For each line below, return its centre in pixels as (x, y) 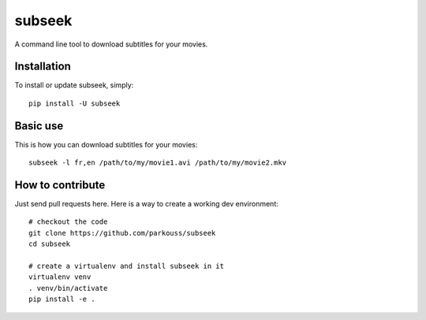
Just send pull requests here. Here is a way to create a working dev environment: (147, 204)
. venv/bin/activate (68, 288)
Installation (43, 67)
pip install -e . (62, 299)
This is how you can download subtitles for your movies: (106, 144)
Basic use (39, 126)
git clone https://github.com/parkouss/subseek (122, 233)
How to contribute (60, 185)
